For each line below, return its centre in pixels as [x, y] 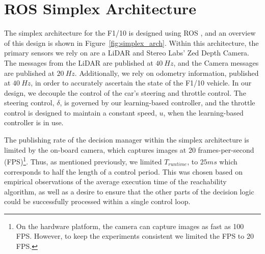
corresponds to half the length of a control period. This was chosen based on [124, 171]
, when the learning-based [203, 112]
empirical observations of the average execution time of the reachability [115, 181]
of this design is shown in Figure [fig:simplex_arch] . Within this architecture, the [131, 43]
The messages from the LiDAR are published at [79, 62]
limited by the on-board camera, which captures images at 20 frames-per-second [129, 149]
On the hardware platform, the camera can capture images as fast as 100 [130, 226]
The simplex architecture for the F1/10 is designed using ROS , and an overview [130, 33]
